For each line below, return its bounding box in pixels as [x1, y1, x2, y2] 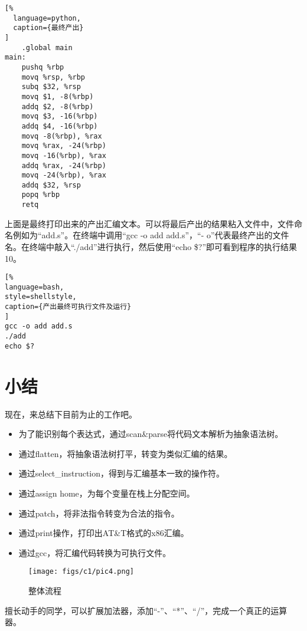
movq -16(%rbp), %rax [21, 151, 106, 160]
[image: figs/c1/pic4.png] [28, 567, 134, 576]
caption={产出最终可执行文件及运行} [5, 303, 132, 311]
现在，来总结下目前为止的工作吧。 [5, 407, 137, 420]
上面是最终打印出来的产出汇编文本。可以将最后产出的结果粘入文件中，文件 [5, 217, 294, 229]
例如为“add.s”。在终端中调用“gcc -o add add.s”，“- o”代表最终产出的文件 [12, 229, 289, 241]
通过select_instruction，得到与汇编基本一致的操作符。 [18, 467, 225, 479]
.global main [21, 43, 73, 52]
